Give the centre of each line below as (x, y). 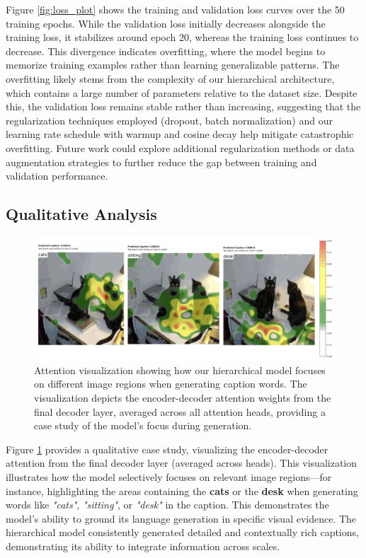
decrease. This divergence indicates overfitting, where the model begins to (166, 51)
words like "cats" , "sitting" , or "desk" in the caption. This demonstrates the (167, 505)
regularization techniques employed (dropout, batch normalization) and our (169, 120)
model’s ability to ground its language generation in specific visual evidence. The (181, 518)
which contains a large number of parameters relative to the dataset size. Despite (182, 92)
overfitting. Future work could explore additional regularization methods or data (180, 147)
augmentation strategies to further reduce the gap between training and (161, 162)
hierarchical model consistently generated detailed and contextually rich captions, (182, 532)
